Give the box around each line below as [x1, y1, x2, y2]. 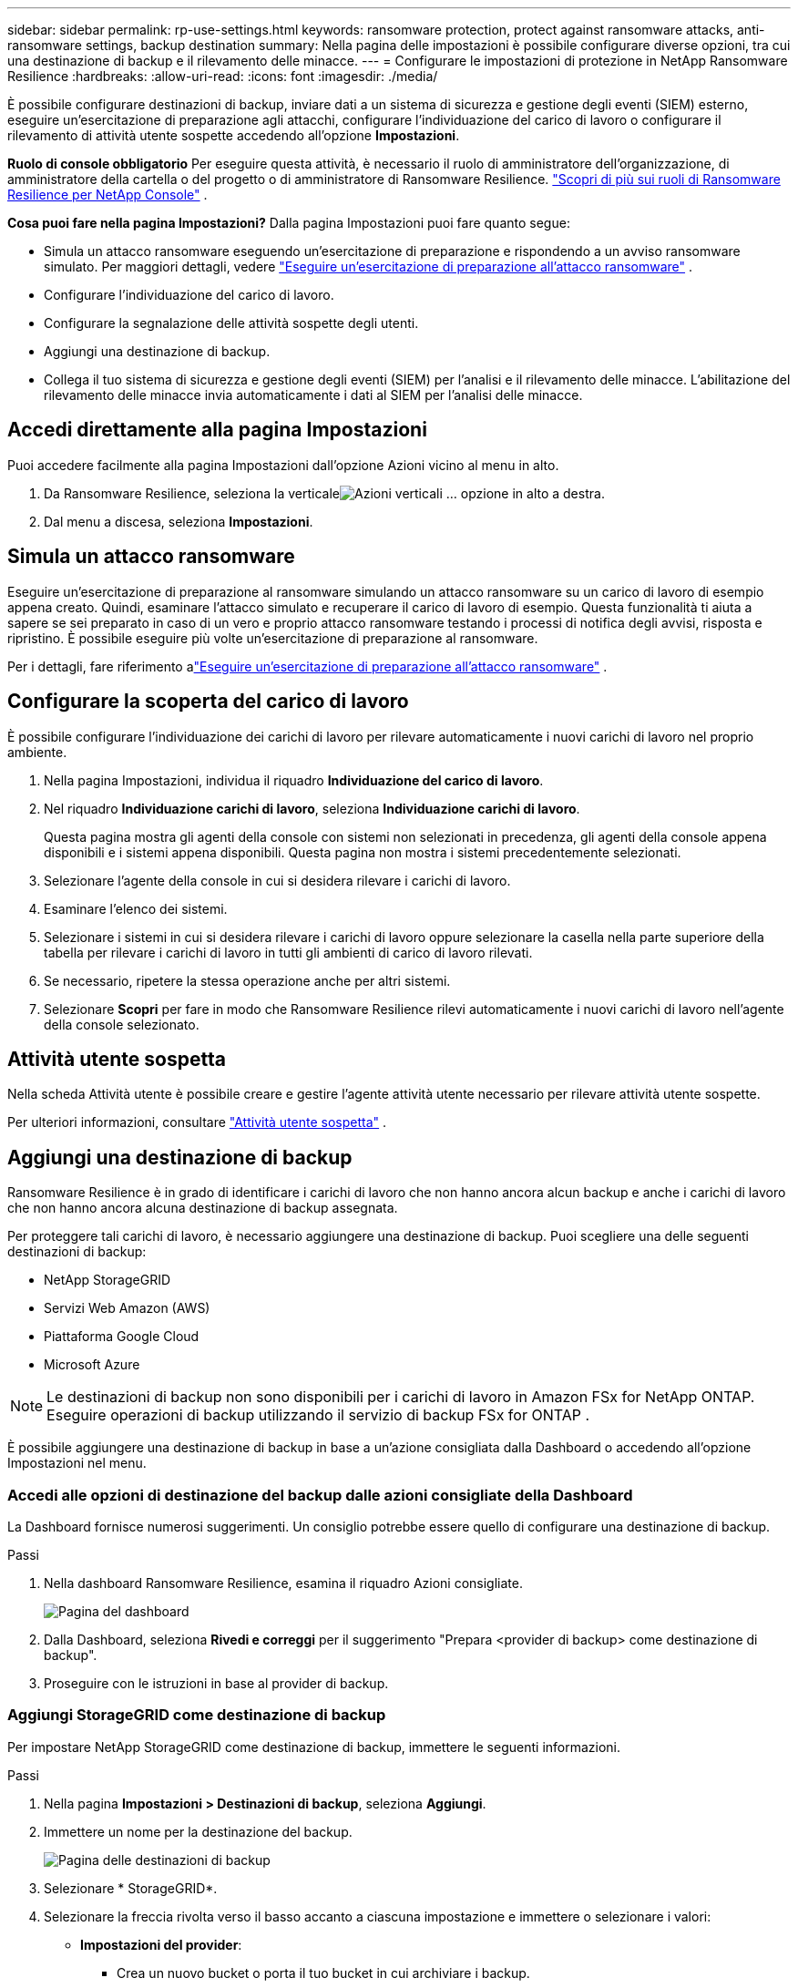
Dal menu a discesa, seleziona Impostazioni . [44, 513, 313, 529]
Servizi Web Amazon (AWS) [44, 1300, 210, 1317]
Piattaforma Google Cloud [44, 1328, 199, 1345]
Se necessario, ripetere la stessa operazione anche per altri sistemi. [44, 972, 451, 989]
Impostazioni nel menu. [7, 1455, 147, 1471]
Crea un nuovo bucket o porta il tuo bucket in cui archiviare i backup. [117, 1964, 530, 1981]
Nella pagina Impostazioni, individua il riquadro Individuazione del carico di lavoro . [44, 772, 544, 788]
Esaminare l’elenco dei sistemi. [44, 900, 228, 917]
